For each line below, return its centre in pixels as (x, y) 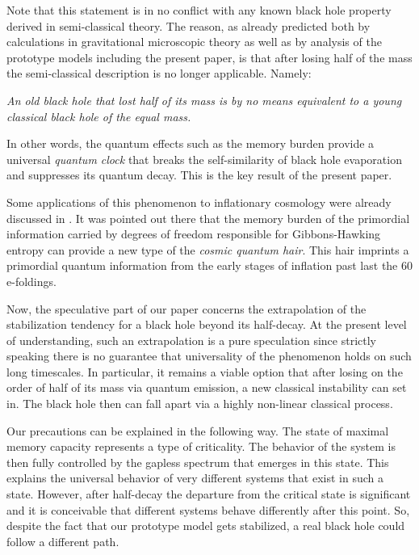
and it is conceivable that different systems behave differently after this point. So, (208, 509)
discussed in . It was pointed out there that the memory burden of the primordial (208, 218)
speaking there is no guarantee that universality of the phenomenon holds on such (209, 356)
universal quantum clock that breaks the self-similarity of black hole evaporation (204, 159)
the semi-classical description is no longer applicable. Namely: (159, 73)
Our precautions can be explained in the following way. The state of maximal (198, 430)
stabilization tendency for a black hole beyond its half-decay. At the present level (207, 324)
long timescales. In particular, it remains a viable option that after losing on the (205, 371)
